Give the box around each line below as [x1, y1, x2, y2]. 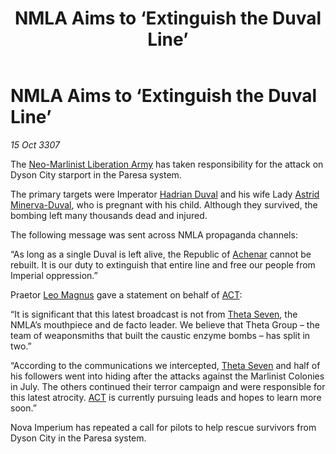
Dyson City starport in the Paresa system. [10, 168, 182, 181]
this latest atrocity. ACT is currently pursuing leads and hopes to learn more [10, 391, 322, 403]
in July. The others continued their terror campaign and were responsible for [10, 380, 326, 392]
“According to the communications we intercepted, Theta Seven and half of [10, 359, 321, 371]
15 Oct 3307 [10, 138, 60, 151]
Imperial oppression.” [10, 269, 98, 281]
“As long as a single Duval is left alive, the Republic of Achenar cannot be [10, 248, 312, 260]
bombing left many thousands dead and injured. [10, 209, 208, 221]
